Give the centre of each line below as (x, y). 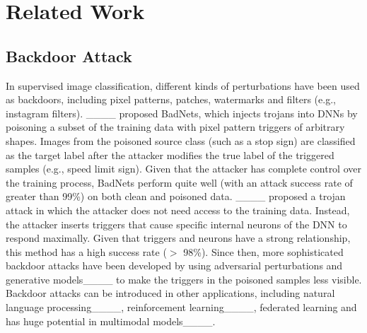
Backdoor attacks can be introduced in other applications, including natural (170, 293)
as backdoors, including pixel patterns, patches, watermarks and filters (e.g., (171, 99)
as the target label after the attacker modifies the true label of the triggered (170, 154)
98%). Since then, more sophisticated (263, 251)
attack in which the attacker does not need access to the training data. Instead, (178, 210)
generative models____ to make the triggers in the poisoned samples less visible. (184, 279)
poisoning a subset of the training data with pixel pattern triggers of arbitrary (175, 127)
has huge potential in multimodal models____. (111, 321)
